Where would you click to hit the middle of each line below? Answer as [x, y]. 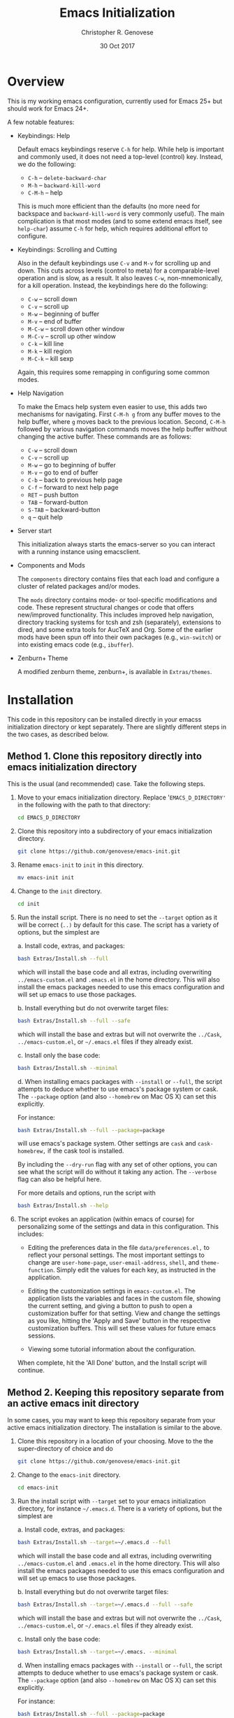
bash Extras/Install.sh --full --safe [74, 1021]
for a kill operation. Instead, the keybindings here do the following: [112, 285]
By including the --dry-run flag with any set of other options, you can [117, 1164]
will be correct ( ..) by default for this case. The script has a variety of [118, 925]
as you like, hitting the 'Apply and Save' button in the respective [119, 1321]
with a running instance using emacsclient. [79, 551]
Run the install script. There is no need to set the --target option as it [117, 917]
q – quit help [45, 517]
